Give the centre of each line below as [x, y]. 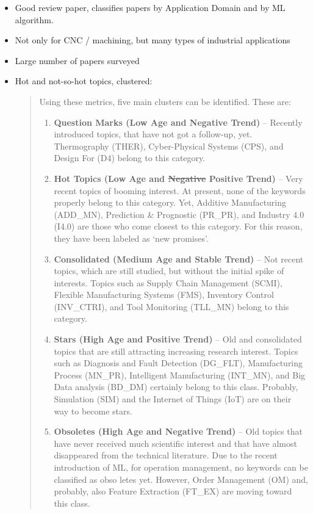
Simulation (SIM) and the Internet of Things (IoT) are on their [173, 399]
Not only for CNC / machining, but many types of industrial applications [153, 40]
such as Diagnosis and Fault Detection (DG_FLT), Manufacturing [178, 363]
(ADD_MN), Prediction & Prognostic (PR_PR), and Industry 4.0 [179, 214]
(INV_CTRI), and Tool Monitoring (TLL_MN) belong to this [171, 306]
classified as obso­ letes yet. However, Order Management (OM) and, [181, 479]
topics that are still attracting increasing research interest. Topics [176, 351]
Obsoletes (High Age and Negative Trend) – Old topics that [178, 431]
